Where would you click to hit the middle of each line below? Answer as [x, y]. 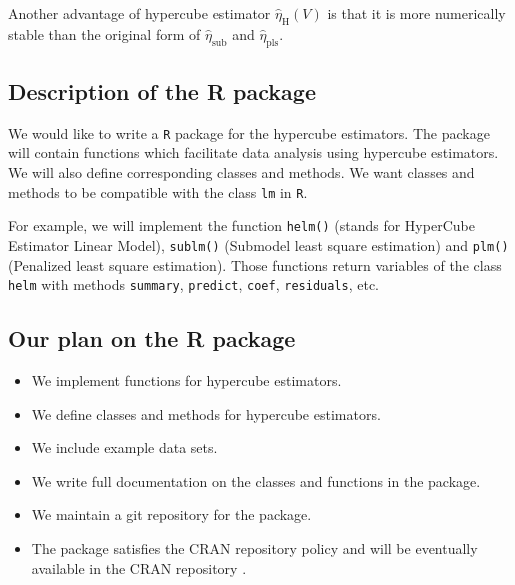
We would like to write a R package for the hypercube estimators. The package [249, 132]
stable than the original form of [104, 33]
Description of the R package [162, 90]
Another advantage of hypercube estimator [139, 13]
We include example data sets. [124, 447]
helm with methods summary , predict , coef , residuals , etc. [194, 284]
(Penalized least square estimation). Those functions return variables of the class [255, 264]
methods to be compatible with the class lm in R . [158, 191]
